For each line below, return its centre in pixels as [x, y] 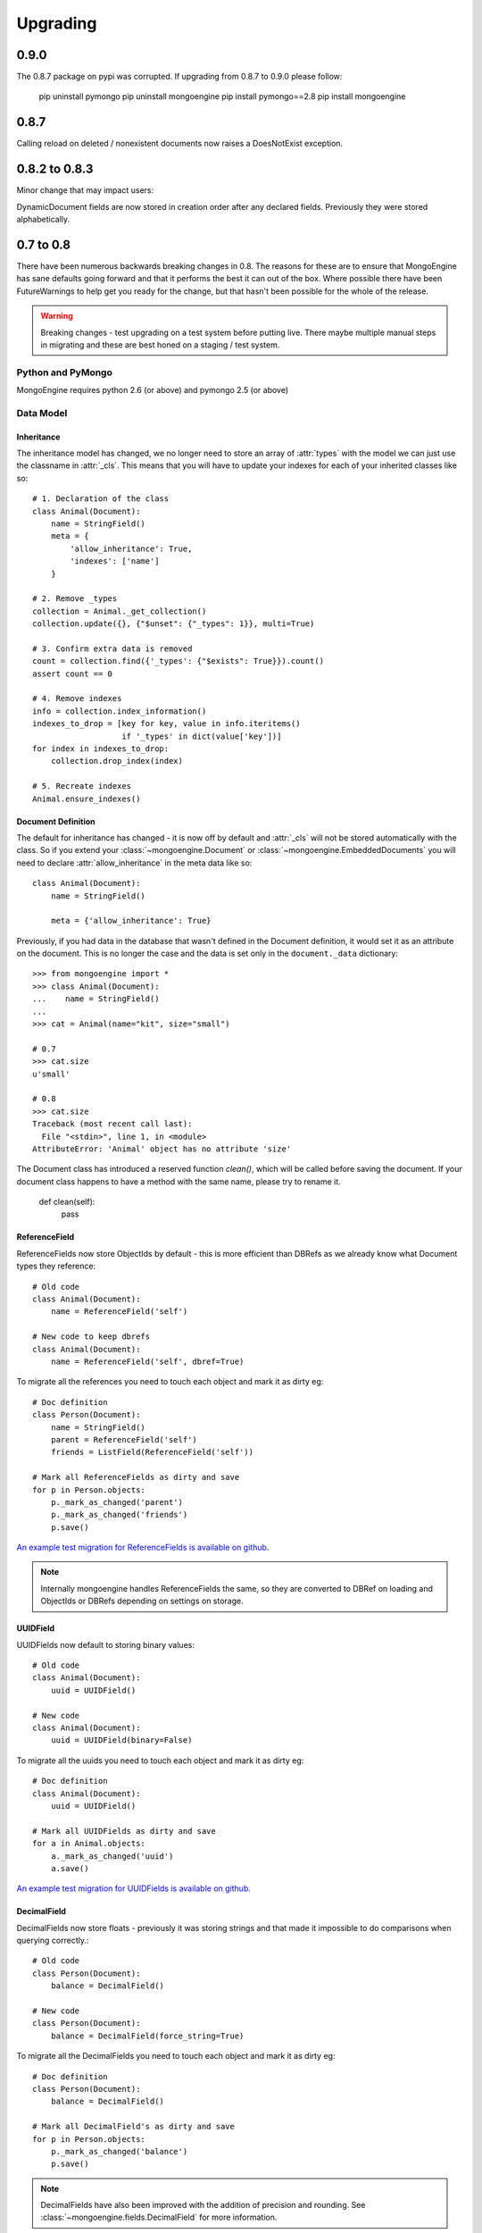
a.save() [70, 1868]
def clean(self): [67, 1202]
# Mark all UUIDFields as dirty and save [124, 1831]
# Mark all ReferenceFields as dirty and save [136, 1477]
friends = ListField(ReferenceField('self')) [152, 1452]
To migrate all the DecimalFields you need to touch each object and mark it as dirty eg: [176, 2056]
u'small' [51, 1074]
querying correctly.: [53, 1940]
